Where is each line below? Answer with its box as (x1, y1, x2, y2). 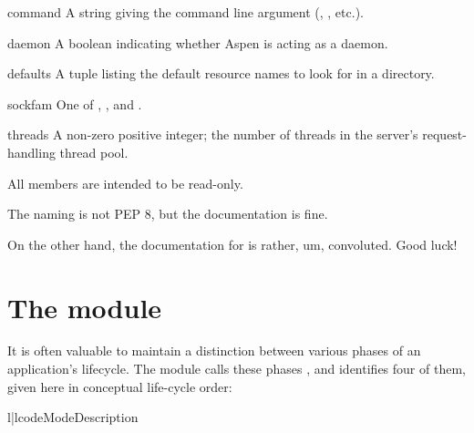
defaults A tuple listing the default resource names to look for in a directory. (7, 64, 435, 83)
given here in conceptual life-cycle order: (7, 376, 232, 396)
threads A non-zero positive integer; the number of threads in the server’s (7, 125, 418, 144)
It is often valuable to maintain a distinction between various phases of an (7, 341, 421, 360)
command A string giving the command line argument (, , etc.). (7, 3, 364, 21)
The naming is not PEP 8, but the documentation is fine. (7, 204, 328, 223)
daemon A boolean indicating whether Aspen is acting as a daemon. (7, 33, 388, 52)
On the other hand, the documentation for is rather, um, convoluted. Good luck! (7, 234, 458, 253)
